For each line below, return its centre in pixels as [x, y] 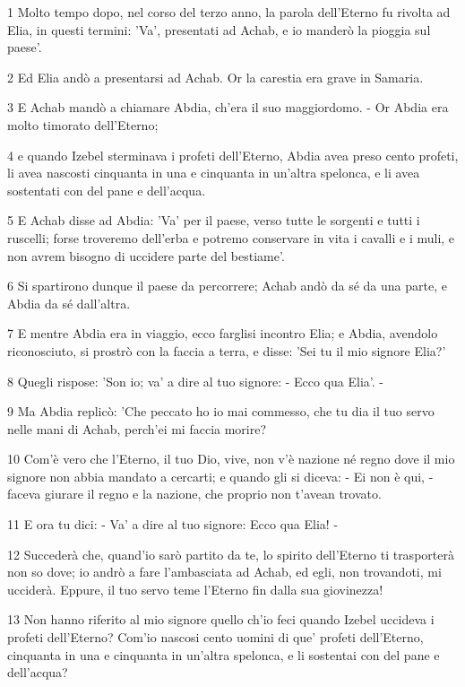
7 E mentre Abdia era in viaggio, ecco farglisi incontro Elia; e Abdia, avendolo [223, 333]
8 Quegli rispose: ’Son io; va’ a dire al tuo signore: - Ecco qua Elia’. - [195, 381]
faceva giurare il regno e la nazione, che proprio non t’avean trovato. [194, 494]
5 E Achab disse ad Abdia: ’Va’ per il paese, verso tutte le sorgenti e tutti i [214, 220]
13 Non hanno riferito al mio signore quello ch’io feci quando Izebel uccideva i [221, 619]
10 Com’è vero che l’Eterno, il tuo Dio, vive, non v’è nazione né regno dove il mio [231, 459]
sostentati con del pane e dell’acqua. [107, 190]
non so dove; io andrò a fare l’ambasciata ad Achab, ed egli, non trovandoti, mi [224, 572]
